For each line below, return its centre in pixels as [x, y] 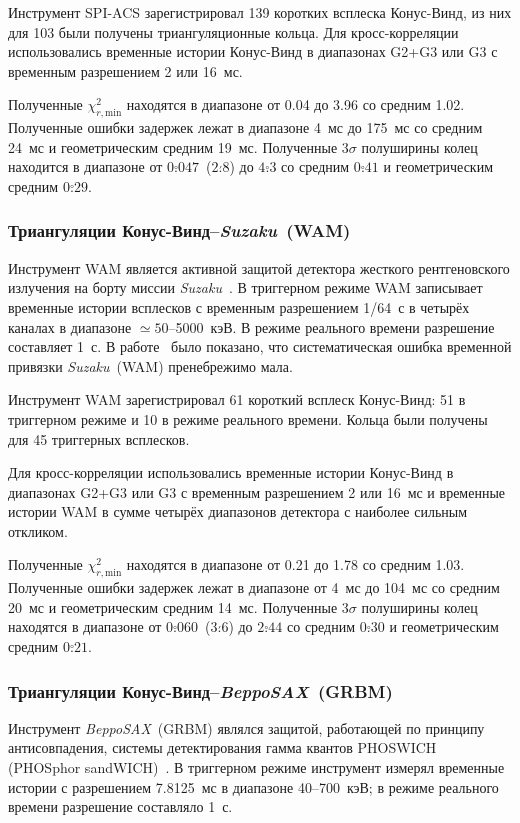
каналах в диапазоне [70, 326]
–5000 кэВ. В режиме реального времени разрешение [331, 326]
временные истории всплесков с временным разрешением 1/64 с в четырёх [239, 306]
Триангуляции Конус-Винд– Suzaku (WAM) [179, 230]
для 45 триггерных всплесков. [99, 438]
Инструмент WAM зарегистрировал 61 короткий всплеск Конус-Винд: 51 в [237, 399]
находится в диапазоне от [85, 166]
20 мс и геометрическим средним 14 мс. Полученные [173, 606]
